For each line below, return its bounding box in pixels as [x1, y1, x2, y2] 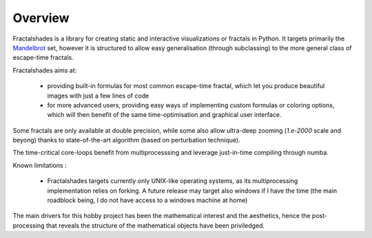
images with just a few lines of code [47, 91, 149, 100]
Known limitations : [12, 161, 67, 169]
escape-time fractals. [12, 54, 74, 62]
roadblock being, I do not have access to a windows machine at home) [47, 196, 248, 204]
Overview [12, 10, 70, 25]
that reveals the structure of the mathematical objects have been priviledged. [45, 221, 265, 230]
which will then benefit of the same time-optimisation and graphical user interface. [47, 111, 282, 119]
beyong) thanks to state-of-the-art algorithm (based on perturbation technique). [12, 136, 240, 144]
